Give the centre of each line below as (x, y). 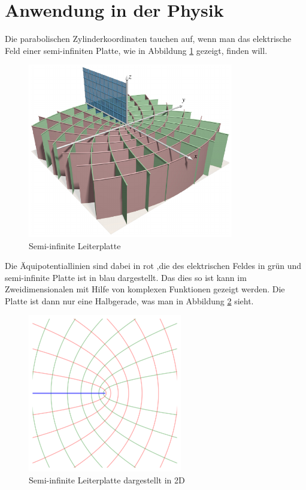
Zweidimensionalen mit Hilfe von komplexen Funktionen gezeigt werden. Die (145, 289)
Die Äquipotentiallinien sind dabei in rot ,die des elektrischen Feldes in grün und (153, 266)
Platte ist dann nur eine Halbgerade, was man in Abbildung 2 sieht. (129, 300)
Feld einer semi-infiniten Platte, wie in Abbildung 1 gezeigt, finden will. (136, 50)
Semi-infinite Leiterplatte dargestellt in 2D (107, 480)
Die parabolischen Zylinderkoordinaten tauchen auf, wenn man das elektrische (148, 39)
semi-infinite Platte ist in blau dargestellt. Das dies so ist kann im (126, 277)
